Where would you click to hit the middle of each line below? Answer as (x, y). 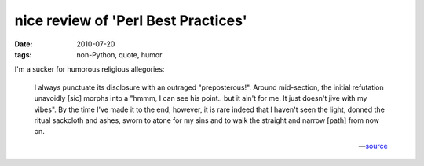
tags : (23, 54)
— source (373, 146)
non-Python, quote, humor (119, 54)
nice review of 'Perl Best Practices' (131, 20)
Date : (24, 44)
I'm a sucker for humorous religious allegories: (90, 69)
